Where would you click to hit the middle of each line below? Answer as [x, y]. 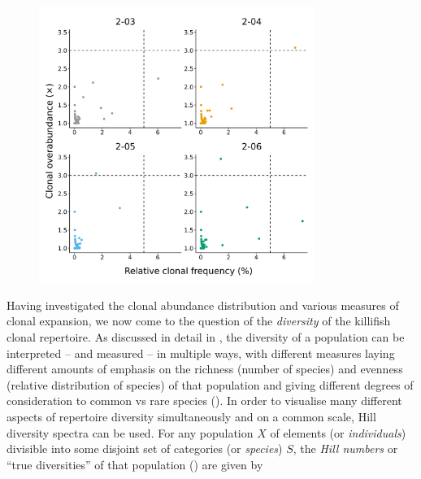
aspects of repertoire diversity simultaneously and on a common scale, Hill [191, 416]
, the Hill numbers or [345, 449]
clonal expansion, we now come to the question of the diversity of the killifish [199, 321]
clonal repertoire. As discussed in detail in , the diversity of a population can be [206, 336]
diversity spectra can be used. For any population [130, 432]
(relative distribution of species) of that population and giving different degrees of [210, 384]
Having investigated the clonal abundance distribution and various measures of [203, 305]
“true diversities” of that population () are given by [135, 464]
